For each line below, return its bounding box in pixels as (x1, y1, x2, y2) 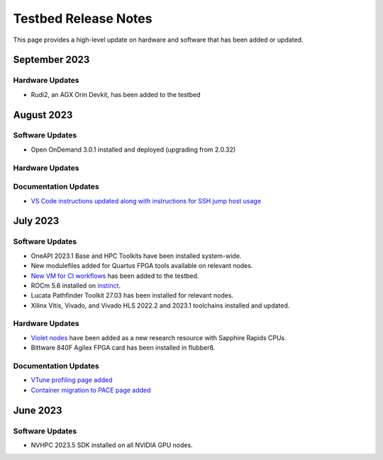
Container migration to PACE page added (30, 386, 151, 394)
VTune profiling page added (30, 376, 113, 384)
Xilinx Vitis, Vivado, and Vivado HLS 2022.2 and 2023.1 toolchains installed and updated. (30, 301, 290, 310)
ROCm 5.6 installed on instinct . (30, 281, 121, 290)
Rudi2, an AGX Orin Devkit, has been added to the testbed (30, 90, 201, 99)
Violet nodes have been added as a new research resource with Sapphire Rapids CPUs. (30, 333, 287, 342)
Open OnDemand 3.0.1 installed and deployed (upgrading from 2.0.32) (30, 145, 236, 154)
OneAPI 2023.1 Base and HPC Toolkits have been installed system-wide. (30, 252, 242, 260)
